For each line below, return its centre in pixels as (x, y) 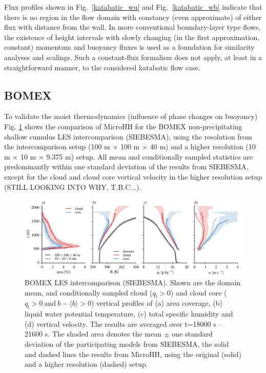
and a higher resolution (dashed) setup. (86, 364)
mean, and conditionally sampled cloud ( (89, 292)
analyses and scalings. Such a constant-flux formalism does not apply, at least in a (133, 57)
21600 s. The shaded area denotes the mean (93, 334)
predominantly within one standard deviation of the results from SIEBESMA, (126, 166)
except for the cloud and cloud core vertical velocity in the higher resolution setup (133, 176)
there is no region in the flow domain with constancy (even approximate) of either (133, 17)
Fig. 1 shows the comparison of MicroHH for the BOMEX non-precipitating (123, 126)
